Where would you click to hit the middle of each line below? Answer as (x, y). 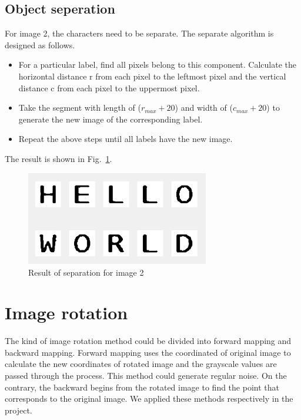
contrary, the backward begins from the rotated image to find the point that (142, 387)
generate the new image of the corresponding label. (111, 119)
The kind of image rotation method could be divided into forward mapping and (148, 341)
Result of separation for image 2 (86, 272)
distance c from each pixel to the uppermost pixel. (109, 87)
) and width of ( (204, 108)
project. (19, 410)
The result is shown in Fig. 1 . (58, 158)
